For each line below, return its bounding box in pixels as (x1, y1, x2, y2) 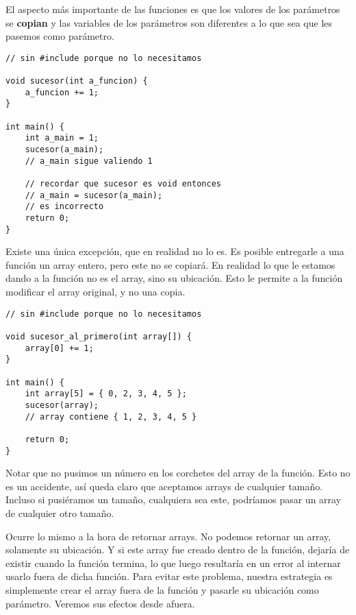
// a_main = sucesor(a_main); (25, 190, 163, 200)
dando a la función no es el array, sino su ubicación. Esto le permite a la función (5, 271, 343, 285)
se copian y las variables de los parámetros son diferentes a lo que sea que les (5, 15, 333, 29)
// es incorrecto (25, 202, 104, 212)
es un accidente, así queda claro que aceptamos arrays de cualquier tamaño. (5, 479, 323, 493)
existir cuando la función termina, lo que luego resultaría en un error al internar (5, 555, 341, 570)
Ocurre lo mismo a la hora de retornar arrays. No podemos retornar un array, (5, 529, 331, 543)
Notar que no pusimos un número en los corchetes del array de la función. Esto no (5, 466, 351, 480)
